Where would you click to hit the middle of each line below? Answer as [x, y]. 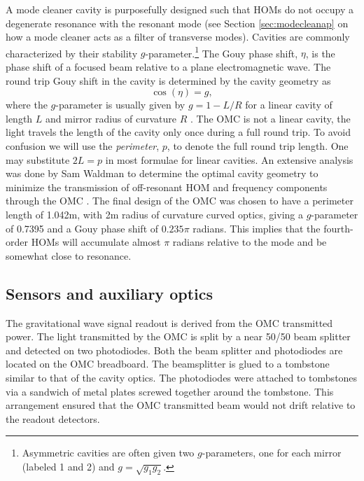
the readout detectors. [53, 418]
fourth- [338, 228]
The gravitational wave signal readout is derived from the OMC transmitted [169, 322]
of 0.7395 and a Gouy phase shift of [82, 228]
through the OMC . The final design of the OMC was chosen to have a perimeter [180, 201]
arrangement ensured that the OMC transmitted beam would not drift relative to [181, 405]
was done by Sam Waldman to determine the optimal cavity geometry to [162, 173]
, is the [320, 53]
